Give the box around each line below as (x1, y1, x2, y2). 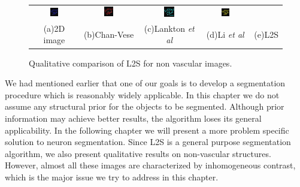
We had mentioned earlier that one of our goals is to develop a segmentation (5, 77, 286, 89)
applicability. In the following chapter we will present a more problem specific (5, 123, 289, 136)
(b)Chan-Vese (83, 28, 134, 40)
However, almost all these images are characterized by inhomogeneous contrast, (5, 159, 296, 171)
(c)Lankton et (144, 22, 195, 34)
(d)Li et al (206, 28, 244, 40)
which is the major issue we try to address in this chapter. (5, 170, 219, 183)
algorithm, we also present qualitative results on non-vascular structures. (5, 147, 271, 159)
